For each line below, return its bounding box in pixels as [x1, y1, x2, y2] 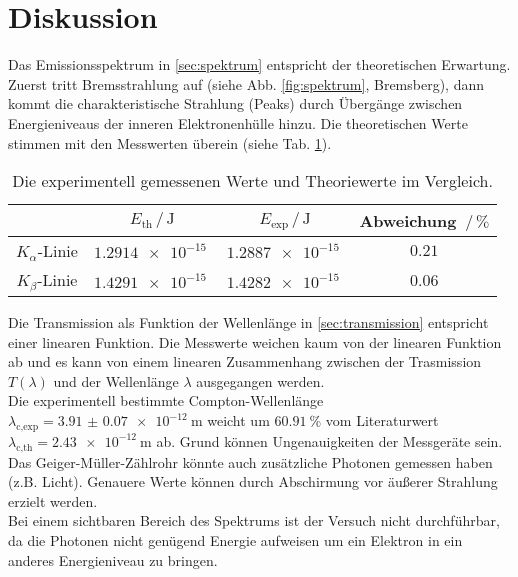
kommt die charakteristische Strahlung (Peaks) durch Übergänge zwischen [8, 93, 463, 114]
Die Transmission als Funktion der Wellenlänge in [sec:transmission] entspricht [8, 312, 489, 333]
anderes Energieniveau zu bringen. [8, 549, 218, 570]
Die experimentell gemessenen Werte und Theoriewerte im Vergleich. [12, 169, 493, 193]
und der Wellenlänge [53, 370, 179, 391]
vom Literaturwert [325, 410, 439, 430]
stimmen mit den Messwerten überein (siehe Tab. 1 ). [8, 132, 332, 153]
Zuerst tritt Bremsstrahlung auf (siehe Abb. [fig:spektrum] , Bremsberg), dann [8, 73, 485, 94]
